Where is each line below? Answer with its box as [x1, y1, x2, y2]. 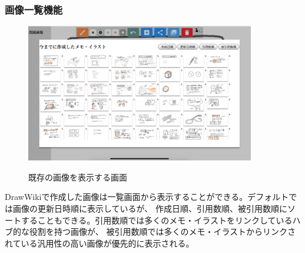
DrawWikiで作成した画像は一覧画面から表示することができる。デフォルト [5, 190, 289, 203]
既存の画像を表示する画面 [28, 170, 127, 183]
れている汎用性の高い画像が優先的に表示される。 [5, 236, 194, 249]
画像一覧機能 [5, 2, 63, 17]
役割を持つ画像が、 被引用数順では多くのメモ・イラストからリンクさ [29, 225, 296, 238]
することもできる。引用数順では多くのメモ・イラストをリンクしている [21, 213, 293, 226]
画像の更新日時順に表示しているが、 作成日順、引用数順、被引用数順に [12, 202, 287, 215]
